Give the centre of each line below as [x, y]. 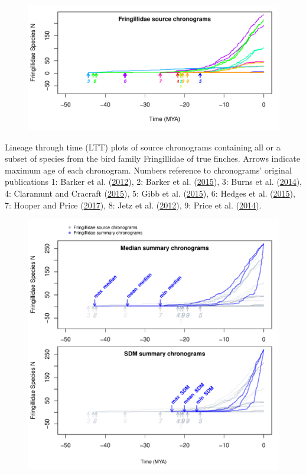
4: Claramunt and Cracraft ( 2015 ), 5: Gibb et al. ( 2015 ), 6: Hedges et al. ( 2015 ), [150, 193]
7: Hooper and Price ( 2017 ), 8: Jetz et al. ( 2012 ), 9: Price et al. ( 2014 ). [133, 205]
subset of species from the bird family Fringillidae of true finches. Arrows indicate [152, 158]
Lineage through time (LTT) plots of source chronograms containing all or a [143, 147]
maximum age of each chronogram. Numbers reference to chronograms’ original [148, 170]
